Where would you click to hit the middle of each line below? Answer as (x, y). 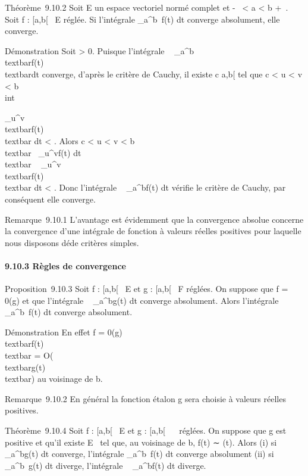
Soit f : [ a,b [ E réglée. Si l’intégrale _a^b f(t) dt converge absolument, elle (142, 19)
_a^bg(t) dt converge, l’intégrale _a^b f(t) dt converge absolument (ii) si (139, 454)
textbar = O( (29, 355)
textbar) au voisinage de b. (54, 379)
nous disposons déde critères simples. (72, 242)
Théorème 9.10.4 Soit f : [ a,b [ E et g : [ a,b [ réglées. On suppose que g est (146, 430)
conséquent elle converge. (50, 199)
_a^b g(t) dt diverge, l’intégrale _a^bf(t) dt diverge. (106, 465)
